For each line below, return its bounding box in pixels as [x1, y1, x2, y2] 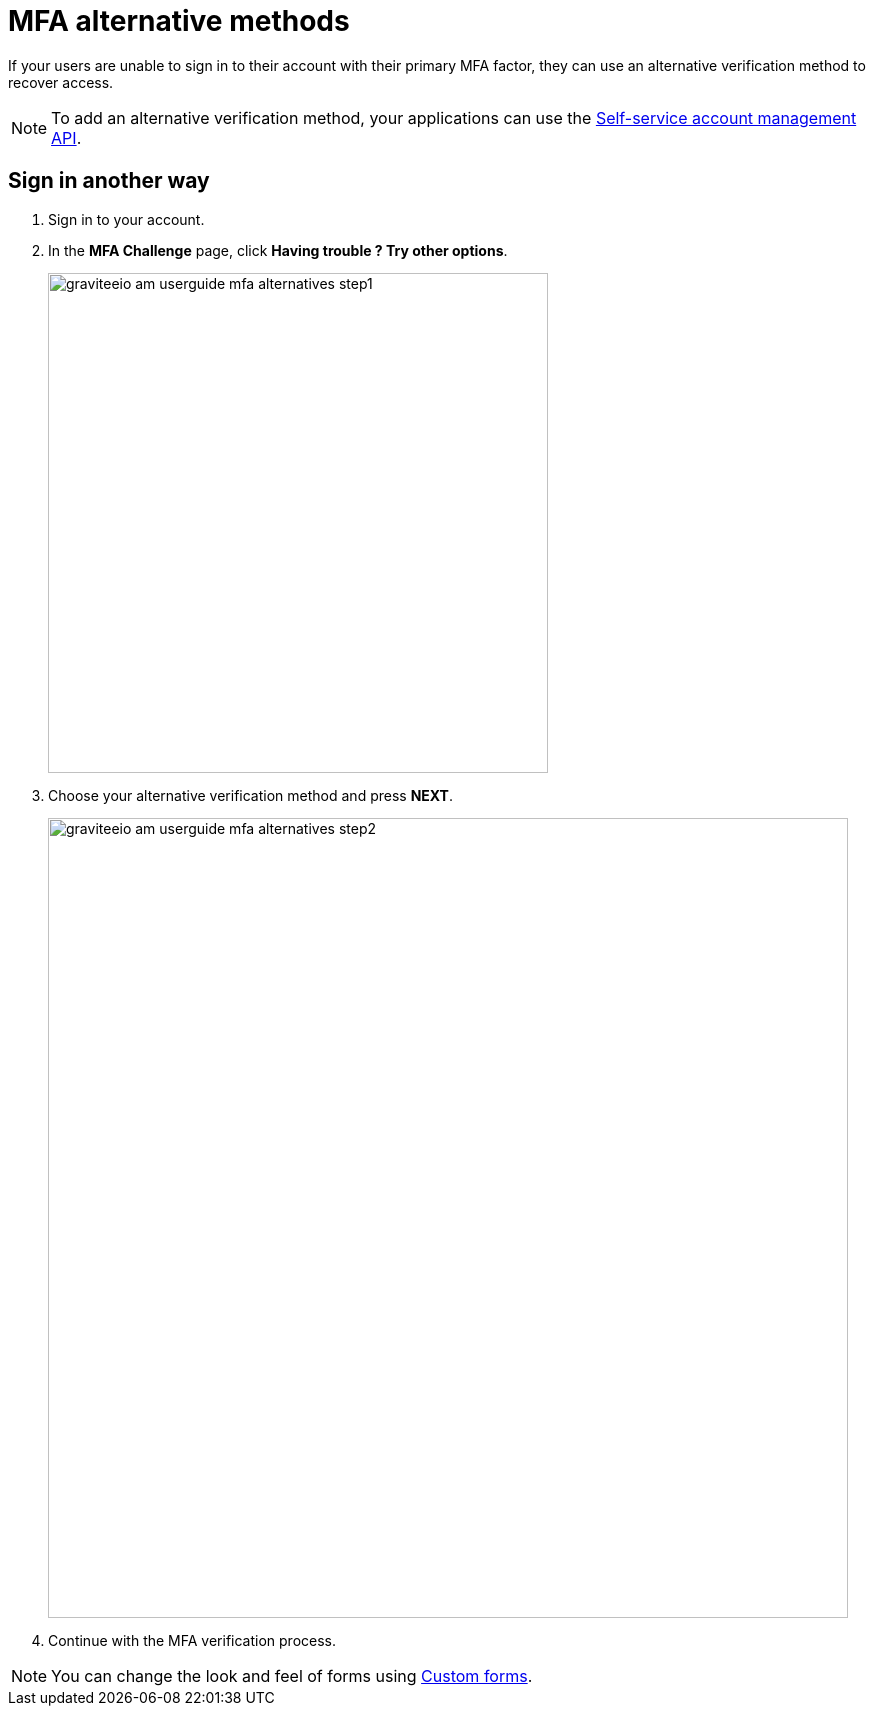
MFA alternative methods [8, 4, 350, 38]
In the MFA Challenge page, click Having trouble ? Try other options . [48, 241, 508, 259]
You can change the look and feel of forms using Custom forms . [51, 1665, 533, 1686]
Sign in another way [8, 168, 210, 194]
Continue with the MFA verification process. [48, 1631, 337, 1649]
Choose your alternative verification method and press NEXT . [48, 786, 453, 804]
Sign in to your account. [48, 210, 205, 228]
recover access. [8, 73, 114, 91]
